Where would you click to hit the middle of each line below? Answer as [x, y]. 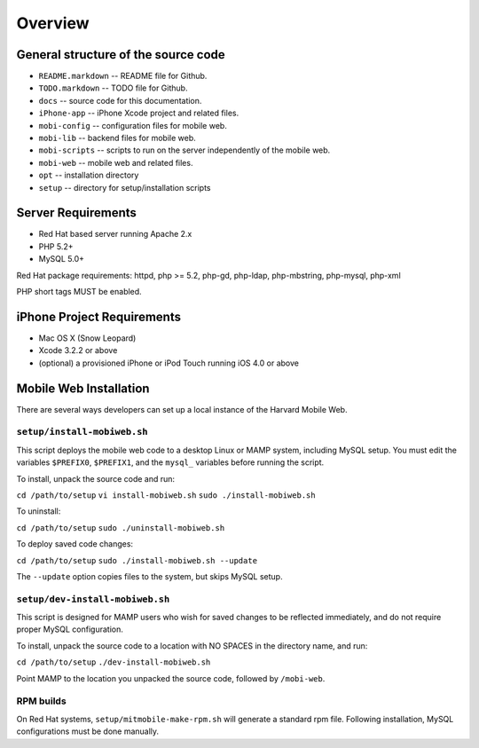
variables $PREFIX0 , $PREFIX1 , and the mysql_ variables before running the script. [170, 462]
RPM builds [41, 701]
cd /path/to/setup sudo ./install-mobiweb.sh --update [137, 560]
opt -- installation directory [89, 175]
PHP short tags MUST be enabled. [79, 292]
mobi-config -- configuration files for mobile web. [133, 125]
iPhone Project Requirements [99, 316]
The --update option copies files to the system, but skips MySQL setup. [149, 576]
